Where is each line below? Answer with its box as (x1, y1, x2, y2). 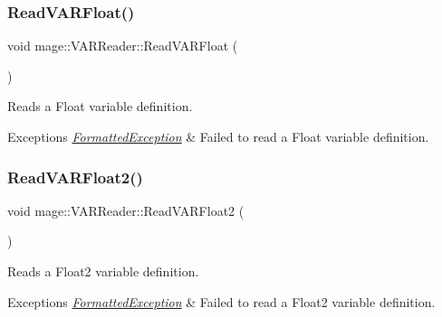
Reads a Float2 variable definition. (7, 262, 199, 280)
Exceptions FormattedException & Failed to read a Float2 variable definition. (7, 292, 436, 311)
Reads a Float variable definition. (7, 97, 193, 116)
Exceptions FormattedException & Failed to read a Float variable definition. (7, 127, 429, 145)
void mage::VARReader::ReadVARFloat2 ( (7, 200, 245, 219)
